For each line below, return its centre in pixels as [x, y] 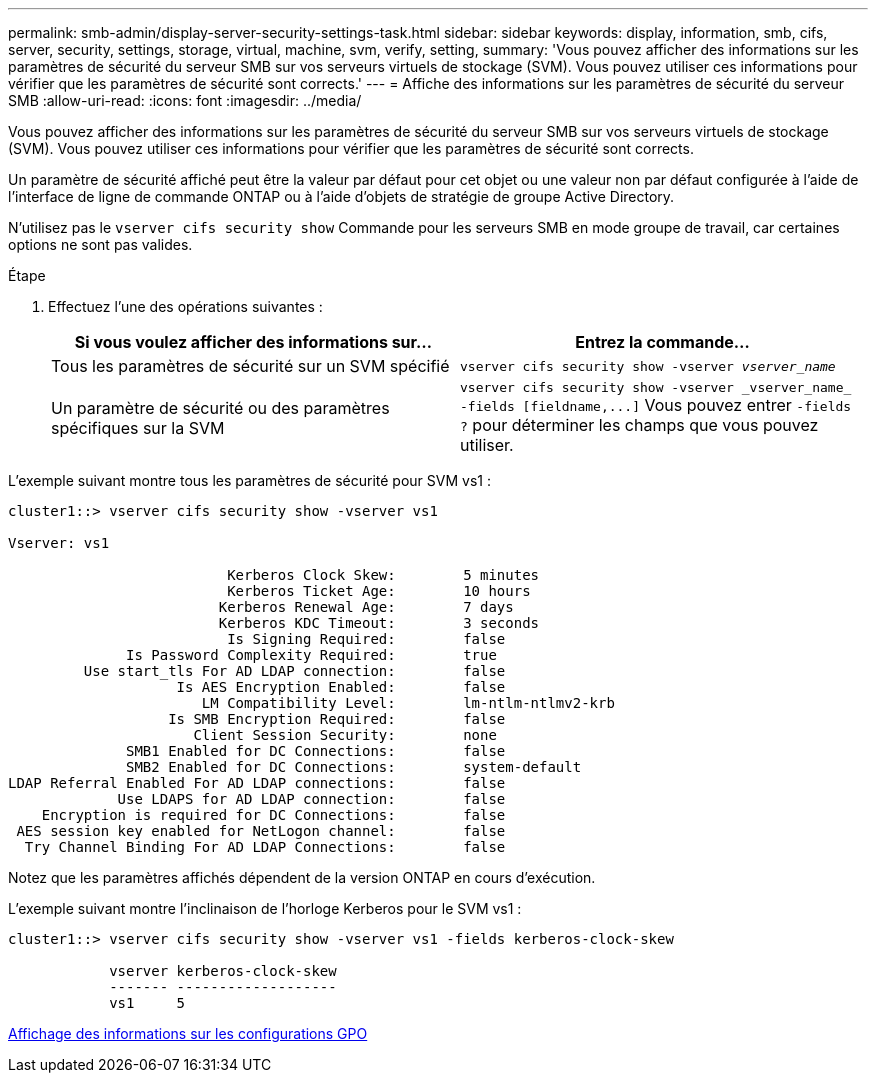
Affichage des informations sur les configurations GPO [188, 1033]
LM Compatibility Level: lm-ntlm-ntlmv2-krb [408, 703]
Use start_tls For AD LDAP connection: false [294, 671]
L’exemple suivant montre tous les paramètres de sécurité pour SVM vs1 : [249, 480]
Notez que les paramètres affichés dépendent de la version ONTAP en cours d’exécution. [302, 877]
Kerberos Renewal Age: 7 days [366, 607]
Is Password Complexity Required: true [311, 655]
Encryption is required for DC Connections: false [273, 815]
